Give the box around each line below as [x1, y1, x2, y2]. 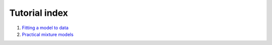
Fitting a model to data [22, 25, 69, 31]
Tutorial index [9, 7, 68, 18]
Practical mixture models [22, 31, 74, 37]
